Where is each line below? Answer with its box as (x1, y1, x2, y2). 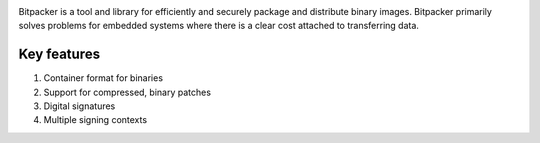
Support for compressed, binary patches (43, 86, 212, 98)
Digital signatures (43, 100, 116, 112)
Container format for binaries (43, 72, 164, 84)
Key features (18, 46, 100, 63)
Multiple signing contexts (43, 114, 148, 126)
